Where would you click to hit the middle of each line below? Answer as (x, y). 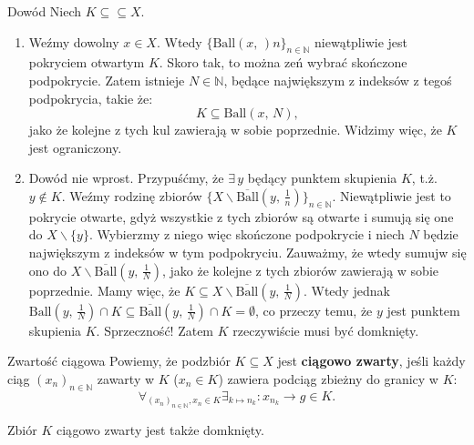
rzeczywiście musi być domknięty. (326, 330)
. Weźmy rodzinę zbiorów (132, 195)
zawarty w (126, 378)
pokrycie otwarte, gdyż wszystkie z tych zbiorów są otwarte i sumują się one (241, 216)
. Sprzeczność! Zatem (155, 330)
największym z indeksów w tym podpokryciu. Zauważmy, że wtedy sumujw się (247, 252)
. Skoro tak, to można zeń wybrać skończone (283, 62)
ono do (48, 270)
